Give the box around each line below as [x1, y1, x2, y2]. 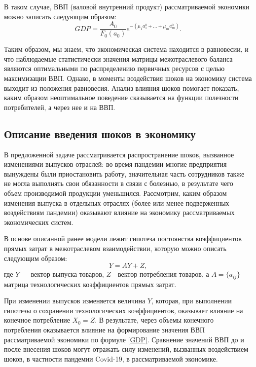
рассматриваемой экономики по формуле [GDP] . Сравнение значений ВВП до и [4, 334, 244, 344]
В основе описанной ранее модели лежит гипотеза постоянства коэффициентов [4, 233, 242, 244]
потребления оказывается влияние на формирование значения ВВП [4, 324, 205, 334]
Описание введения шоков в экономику [4, 126, 196, 141]
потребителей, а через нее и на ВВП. [4, 102, 115, 112]
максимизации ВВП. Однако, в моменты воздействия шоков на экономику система [4, 73, 252, 83]
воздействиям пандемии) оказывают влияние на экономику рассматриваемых [4, 207, 235, 218]
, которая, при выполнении [151, 295, 232, 306]
